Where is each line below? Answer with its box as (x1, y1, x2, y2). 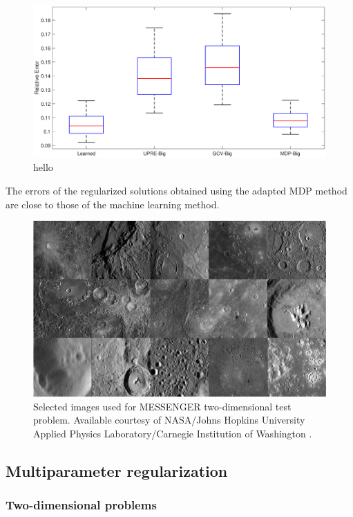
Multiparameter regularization (6, 460, 228, 481)
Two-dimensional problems (6, 496, 157, 514)
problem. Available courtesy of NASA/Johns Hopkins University (33, 412, 305, 427)
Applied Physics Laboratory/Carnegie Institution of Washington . (33, 426, 312, 440)
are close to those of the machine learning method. (6, 197, 220, 211)
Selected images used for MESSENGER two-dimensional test (33, 399, 292, 413)
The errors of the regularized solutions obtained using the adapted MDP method (6, 183, 347, 198)
